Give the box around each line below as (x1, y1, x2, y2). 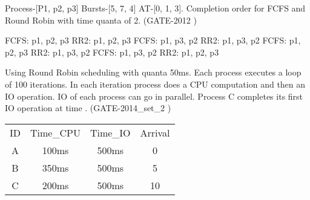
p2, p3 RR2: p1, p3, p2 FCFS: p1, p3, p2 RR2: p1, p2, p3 (5, 45, 219, 58)
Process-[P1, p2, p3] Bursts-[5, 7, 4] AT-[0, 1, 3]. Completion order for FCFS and (5, 2, 306, 14)
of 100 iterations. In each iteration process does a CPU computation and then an (5, 77, 306, 90)
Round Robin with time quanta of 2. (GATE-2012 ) (5, 13, 197, 26)
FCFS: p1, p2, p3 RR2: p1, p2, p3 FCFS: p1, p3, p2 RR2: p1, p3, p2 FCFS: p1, (5, 34, 301, 47)
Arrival (140, 125, 170, 140)
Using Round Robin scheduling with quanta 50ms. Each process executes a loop (5, 66, 302, 79)
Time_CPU (30, 125, 81, 140)
